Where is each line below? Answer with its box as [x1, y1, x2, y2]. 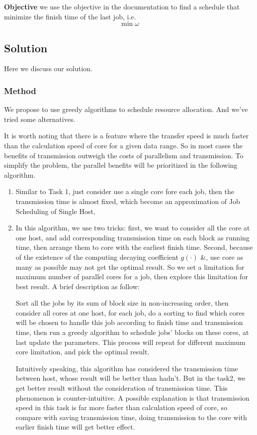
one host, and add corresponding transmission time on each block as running [15, 232, 250, 242]
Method [4, 84, 36, 97]
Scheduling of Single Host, [15, 206, 95, 216]
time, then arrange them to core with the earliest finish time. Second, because [15, 242, 253, 252]
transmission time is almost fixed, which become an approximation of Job [15, 196, 240, 206]
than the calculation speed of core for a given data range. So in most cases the [4, 140, 243, 150]
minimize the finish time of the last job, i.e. [4, 11, 136, 21]
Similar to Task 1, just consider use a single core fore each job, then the [15, 186, 234, 197]
